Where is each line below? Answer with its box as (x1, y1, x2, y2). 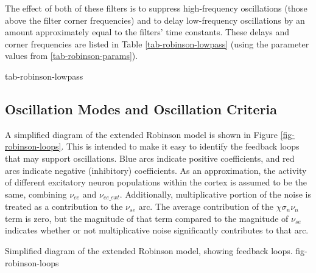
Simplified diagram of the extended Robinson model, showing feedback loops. (5, 244, 293, 257)
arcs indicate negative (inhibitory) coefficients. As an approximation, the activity (5, 164, 307, 176)
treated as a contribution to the (5, 200, 123, 213)
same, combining (5, 187, 67, 200)
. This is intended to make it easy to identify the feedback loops (61, 140, 300, 153)
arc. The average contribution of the (138, 200, 274, 213)
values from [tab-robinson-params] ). (5, 49, 138, 62)
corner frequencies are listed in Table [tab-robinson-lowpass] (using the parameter (5, 37, 309, 50)
